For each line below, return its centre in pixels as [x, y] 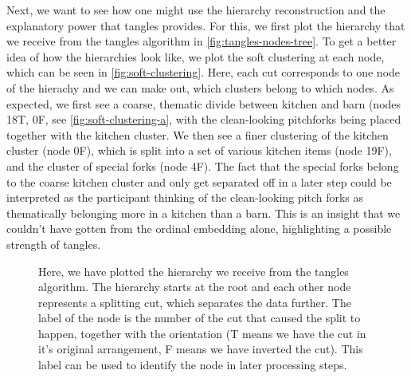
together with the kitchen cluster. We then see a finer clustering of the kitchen [198, 134]
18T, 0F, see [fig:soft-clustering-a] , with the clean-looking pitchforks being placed [204, 119]
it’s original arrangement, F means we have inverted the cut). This [201, 349]
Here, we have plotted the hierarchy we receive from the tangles [194, 271]
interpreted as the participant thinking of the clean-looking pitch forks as [185, 197]
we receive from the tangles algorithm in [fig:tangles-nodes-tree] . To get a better [202, 41]
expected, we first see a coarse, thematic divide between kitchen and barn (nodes [204, 103]
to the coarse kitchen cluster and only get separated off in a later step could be [199, 181]
